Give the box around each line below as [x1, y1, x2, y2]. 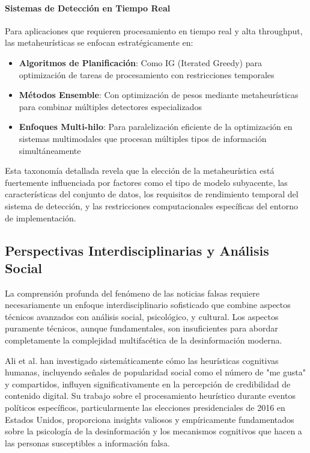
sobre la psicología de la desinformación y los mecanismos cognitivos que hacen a [5, 425, 302, 437]
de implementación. [5, 211, 76, 224]
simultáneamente [19, 144, 81, 156]
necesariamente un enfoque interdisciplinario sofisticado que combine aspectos [5, 298, 291, 311]
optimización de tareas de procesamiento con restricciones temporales [19, 68, 275, 81]
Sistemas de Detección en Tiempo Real [5, 1, 171, 14]
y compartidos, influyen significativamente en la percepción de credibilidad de [5, 377, 291, 390]
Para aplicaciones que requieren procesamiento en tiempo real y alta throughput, [5, 24, 303, 37]
